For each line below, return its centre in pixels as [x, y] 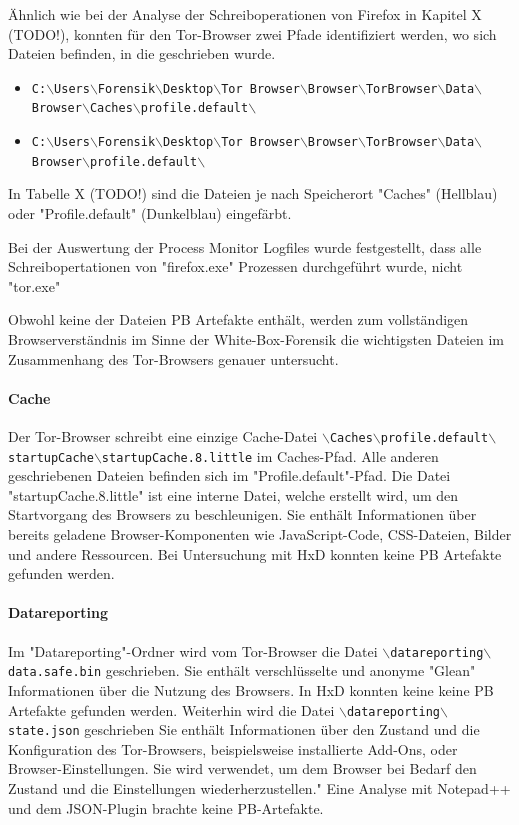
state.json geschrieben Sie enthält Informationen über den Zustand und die [244, 729]
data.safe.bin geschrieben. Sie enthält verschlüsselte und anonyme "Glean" [242, 670]
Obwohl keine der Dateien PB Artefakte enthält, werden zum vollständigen [238, 319]
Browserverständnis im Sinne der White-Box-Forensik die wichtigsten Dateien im [256, 338]
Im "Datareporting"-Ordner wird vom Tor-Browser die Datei [193, 650]
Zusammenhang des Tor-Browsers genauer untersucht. [173, 358]
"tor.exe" [34, 285]
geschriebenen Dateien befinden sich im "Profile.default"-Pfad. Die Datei [229, 475]
